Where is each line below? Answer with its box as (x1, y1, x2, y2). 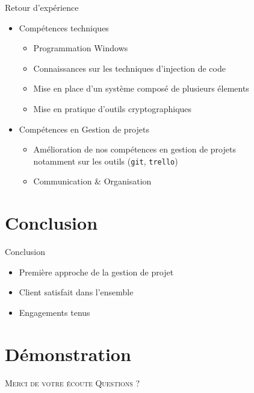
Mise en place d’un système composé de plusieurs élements (33, 82, 249, 95)
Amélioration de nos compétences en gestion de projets (33, 143, 236, 156)
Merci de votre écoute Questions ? (5, 376, 140, 389)
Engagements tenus (19, 306, 90, 318)
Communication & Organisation (33, 175, 152, 187)
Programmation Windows (33, 42, 128, 54)
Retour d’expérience (5, 1, 79, 13)
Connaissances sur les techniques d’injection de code (33, 61, 226, 74)
